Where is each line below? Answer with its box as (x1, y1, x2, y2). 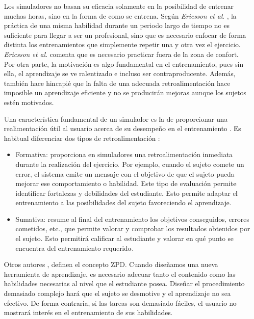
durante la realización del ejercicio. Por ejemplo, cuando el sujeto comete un (15, 159, 244, 169)
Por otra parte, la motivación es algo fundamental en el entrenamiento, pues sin (4, 58, 244, 69)
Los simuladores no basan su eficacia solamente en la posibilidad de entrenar (4, 1, 234, 11)
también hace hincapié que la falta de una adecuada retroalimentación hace (4, 78, 230, 88)
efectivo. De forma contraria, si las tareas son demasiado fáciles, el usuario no (4, 297, 237, 308)
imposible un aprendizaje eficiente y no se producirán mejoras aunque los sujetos (4, 87, 247, 98)
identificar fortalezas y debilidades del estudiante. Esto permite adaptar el (15, 187, 238, 198)
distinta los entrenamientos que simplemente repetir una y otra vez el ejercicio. (4, 39, 241, 50)
